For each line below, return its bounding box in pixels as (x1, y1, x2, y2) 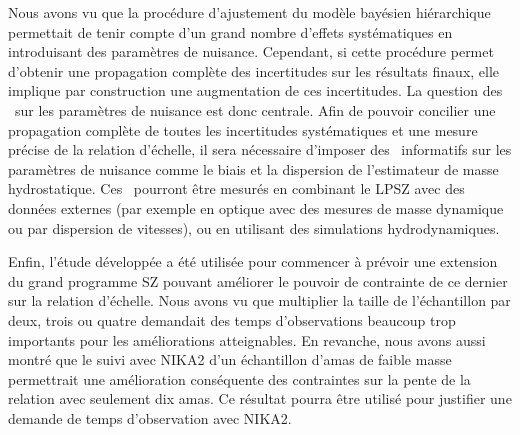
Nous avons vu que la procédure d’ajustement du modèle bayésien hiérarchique (8, 2, 491, 22)
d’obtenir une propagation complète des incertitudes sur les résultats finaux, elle (8, 60, 500, 81)
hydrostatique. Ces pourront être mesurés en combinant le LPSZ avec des (8, 178, 465, 199)
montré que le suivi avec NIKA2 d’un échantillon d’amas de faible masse (8, 349, 452, 370)
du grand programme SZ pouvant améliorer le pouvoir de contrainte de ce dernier (8, 270, 508, 291)
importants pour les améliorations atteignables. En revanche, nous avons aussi (8, 329, 486, 350)
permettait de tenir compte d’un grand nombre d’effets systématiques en (8, 21, 453, 42)
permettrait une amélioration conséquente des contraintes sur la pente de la (8, 368, 471, 389)
